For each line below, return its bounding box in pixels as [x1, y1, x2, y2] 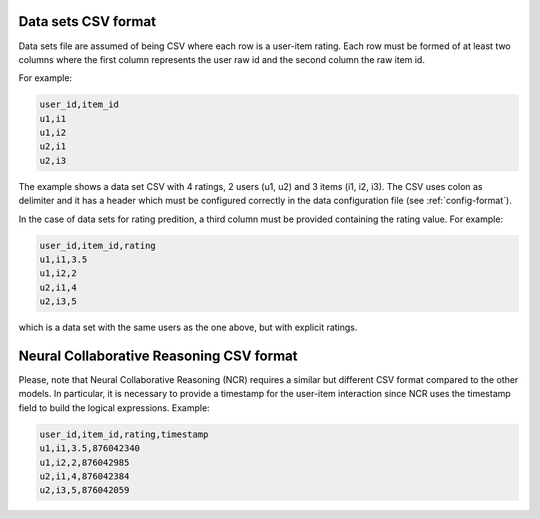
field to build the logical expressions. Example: [18, 401, 210, 414]
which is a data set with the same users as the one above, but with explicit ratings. [18, 321, 358, 334]
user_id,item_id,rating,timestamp [39, 428, 209, 440]
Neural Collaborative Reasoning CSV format [18, 347, 298, 364]
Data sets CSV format [18, 13, 157, 30]
